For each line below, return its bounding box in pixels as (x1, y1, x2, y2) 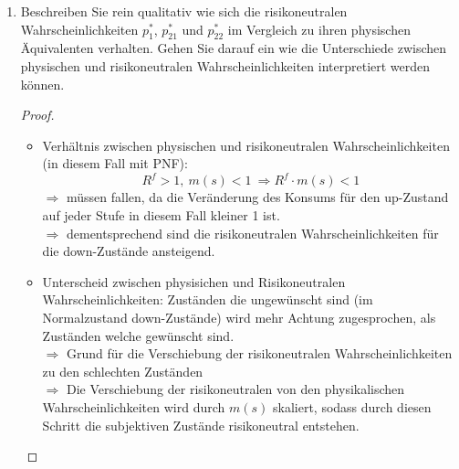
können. (20, 74, 65, 93)
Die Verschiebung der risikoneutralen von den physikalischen (66, 379, 405, 399)
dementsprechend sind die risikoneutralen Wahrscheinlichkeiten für (66, 223, 439, 242)
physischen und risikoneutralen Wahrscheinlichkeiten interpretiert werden (20, 56, 431, 75)
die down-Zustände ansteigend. (42, 241, 215, 261)
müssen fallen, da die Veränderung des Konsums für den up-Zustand (66, 187, 449, 207)
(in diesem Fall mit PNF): (42, 154, 188, 173)
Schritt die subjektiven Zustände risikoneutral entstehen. (42, 415, 360, 434)
